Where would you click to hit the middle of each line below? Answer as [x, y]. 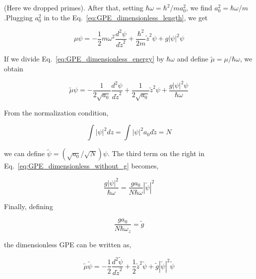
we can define [25, 153]
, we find [199, 7]
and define [192, 59]
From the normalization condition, [56, 112]
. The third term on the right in [156, 153]
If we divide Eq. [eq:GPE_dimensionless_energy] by [84, 59]
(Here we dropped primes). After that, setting [74, 7]
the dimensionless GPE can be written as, [68, 244]
